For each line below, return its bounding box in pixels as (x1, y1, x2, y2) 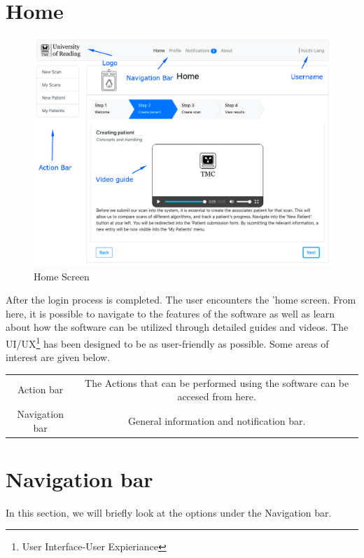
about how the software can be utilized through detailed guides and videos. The (6, 320, 349, 334)
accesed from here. (177, 389, 256, 404)
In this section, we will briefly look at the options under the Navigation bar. (6, 505, 332, 519)
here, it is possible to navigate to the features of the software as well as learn (6, 306, 335, 320)
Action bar (17, 382, 64, 397)
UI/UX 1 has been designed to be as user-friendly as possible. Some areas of (6, 334, 329, 351)
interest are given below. (6, 350, 111, 365)
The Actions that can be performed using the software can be (85, 375, 349, 390)
